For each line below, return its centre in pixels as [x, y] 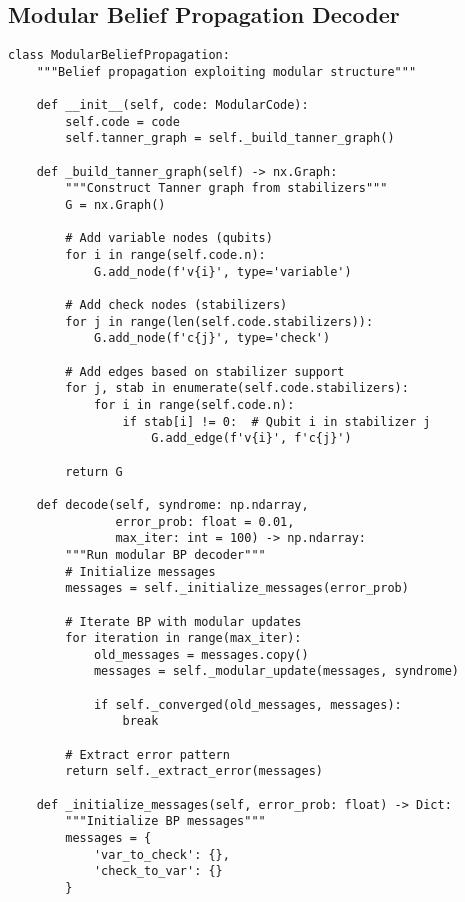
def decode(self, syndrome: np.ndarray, [172, 504]
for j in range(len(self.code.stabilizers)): [219, 321]
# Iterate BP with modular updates [183, 621]
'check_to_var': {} [158, 871]
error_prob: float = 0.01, [205, 521]
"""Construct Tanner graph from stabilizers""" [226, 188]
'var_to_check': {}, [161, 854]
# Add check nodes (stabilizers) [176, 305]
